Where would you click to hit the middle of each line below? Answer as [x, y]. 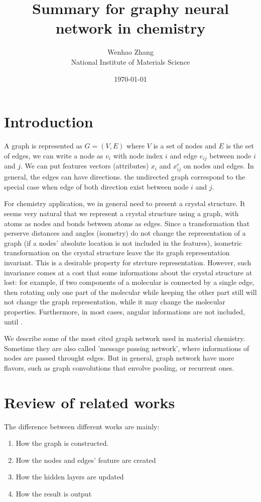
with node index [138, 155]
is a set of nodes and [185, 146]
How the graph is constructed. [62, 443]
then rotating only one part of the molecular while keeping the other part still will [130, 292]
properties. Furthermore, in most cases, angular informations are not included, [125, 311]
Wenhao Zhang [130, 52]
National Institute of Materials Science [130, 61]
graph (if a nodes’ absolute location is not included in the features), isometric [123, 242]
